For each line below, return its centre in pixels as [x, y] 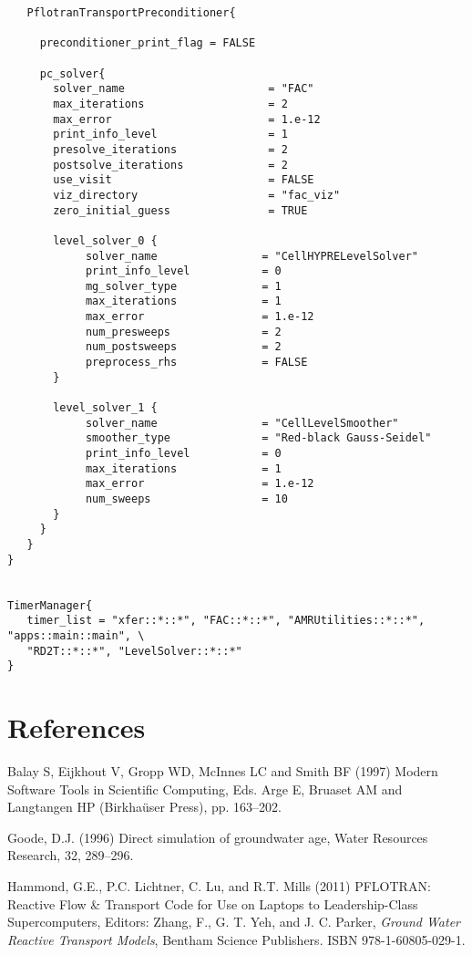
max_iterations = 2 [170, 104]
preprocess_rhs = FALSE [196, 363]
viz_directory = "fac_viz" [197, 195]
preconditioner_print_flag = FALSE [148, 43]
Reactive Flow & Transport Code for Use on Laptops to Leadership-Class [213, 903]
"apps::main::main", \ [76, 635]
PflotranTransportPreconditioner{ [131, 13]
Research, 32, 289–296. [71, 855]
